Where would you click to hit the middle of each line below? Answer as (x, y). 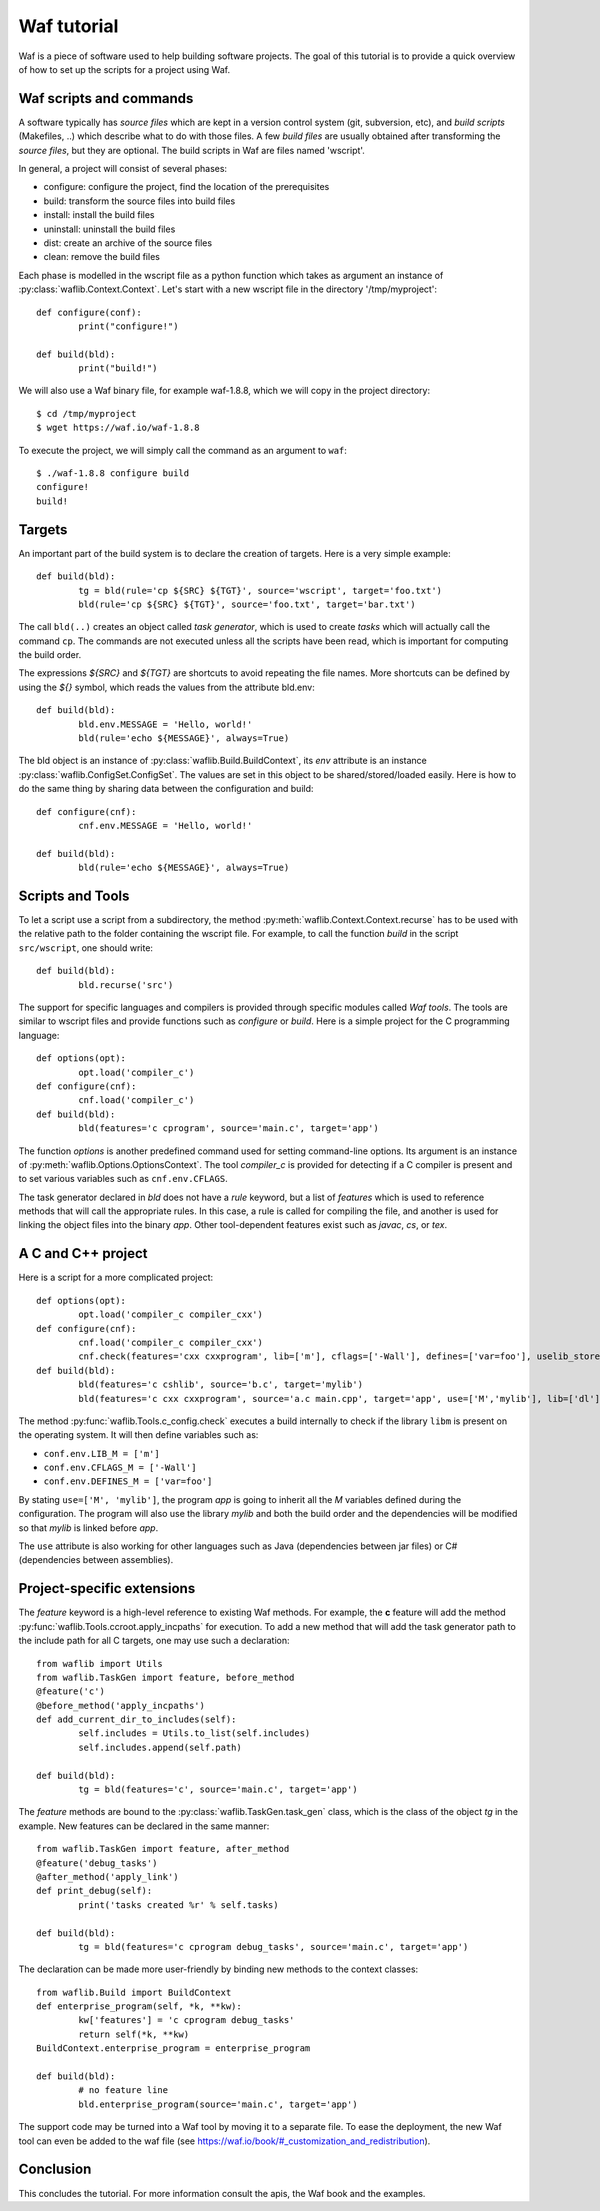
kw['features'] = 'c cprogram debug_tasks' (186, 2020)
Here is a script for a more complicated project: (116, 1277)
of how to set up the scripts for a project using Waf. (124, 69)
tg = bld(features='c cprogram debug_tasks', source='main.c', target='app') (273, 1946)
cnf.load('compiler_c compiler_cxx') (171, 1342)
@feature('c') (70, 1691)
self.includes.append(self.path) (160, 1747)
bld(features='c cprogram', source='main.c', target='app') (228, 1128)
